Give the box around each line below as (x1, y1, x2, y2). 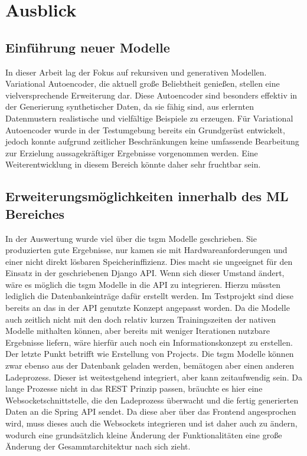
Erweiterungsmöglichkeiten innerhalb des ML (5, 187, 289, 205)
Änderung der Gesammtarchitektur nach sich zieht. (5, 440, 191, 452)
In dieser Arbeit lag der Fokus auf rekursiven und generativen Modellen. (5, 65, 267, 78)
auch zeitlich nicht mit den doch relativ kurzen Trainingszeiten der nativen (5, 313, 276, 325)
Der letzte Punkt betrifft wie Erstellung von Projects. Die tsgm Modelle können (5, 347, 294, 360)
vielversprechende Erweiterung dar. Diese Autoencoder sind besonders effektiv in (5, 88, 298, 101)
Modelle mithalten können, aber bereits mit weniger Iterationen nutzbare (5, 324, 270, 337)
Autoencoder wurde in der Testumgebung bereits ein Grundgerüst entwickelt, (5, 123, 285, 136)
